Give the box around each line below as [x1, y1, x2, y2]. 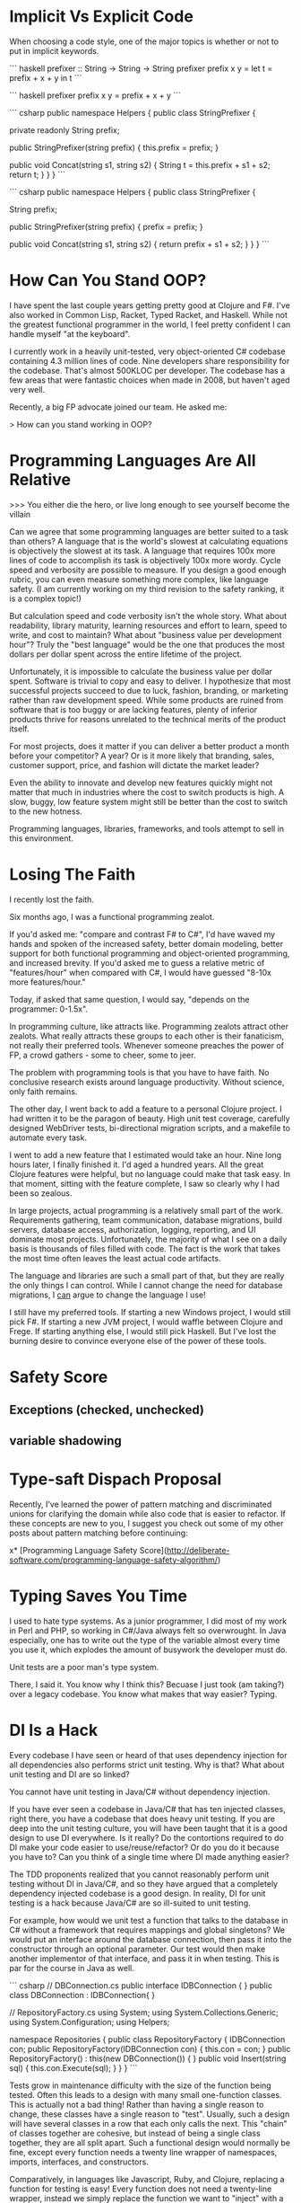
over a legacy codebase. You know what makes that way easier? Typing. [9, 1688, 278, 1699]
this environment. [9, 833, 74, 844]
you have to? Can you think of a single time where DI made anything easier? [9, 1851, 289, 1862]
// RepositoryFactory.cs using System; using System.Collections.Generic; [9, 2006, 279, 2018]
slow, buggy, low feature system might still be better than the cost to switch [9, 796, 288, 807]
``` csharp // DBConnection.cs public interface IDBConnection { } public [9, 1979, 273, 1991]
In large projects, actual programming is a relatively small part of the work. [9, 1205, 284, 1216]
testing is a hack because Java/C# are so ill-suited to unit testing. [9, 1898, 251, 1908]
